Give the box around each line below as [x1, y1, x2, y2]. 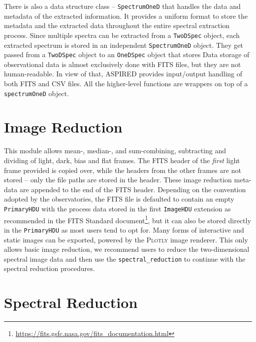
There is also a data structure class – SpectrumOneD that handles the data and [4, 1, 241, 11]
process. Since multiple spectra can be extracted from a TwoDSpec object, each [4, 30, 240, 40]
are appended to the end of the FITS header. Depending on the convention [19, 184, 246, 194]
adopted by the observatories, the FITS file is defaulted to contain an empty [4, 194, 234, 204]
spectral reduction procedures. [4, 263, 95, 274]
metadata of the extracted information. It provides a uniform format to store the [4, 10, 248, 21]
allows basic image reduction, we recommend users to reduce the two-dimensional [4, 244, 250, 254]
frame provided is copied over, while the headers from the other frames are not [4, 165, 241, 175]
